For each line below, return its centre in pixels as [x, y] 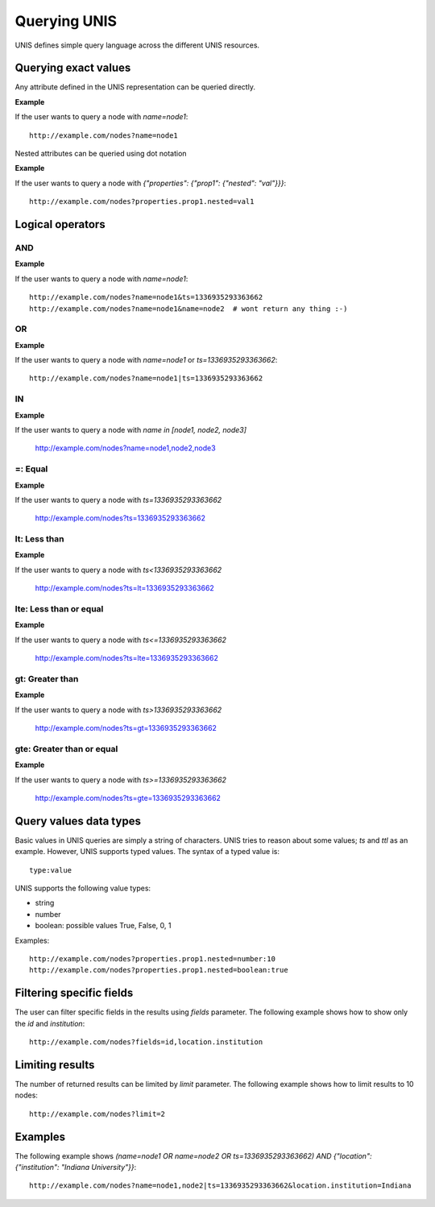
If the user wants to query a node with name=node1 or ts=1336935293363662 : [146, 360]
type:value [51, 870]
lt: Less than [39, 539]
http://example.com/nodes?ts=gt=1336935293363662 [126, 728]
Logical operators [60, 224]
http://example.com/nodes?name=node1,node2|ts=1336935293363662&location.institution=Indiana [220, 1186]
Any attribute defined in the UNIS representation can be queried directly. [135, 87]
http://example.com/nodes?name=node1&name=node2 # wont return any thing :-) [188, 309]
